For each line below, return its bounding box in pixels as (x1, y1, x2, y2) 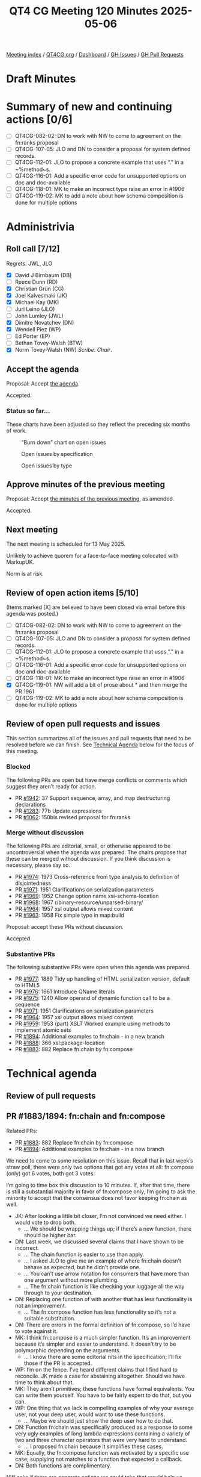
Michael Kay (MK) (14, 298, 59, 305)
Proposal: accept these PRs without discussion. (6, 923, 124, 930)
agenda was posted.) (6, 610, 59, 617)
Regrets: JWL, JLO (6, 260, 53, 267)
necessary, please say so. (6, 861, 71, 869)
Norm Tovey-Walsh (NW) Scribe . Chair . (14, 346, 112, 354)
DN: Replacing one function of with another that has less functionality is (14, 1295, 193, 1302)
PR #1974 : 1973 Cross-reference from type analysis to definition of (14, 873, 180, 880)
